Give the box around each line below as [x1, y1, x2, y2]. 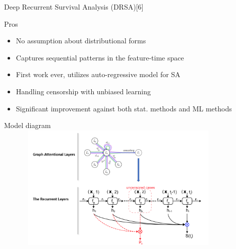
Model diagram [4, 120, 51, 131]
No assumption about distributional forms [16, 35, 146, 46]
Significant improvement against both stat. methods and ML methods [16, 103, 232, 113]
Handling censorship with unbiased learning [16, 86, 151, 96]
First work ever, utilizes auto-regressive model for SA [16, 69, 181, 80]
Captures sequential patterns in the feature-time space [16, 52, 184, 63]
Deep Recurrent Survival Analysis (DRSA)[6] [4, 2, 144, 12]
